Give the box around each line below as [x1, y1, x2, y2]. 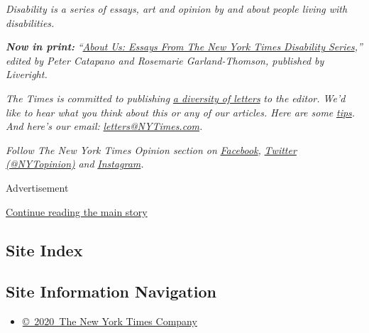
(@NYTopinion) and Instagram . [6, 156, 144, 171]
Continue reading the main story [6, 204, 148, 219]
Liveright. [6, 67, 48, 82]
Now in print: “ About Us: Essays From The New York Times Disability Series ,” [6, 39, 363, 54]
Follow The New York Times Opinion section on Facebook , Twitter [6, 142, 297, 157]
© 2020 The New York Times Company [22, 314, 197, 329]
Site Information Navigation [6, 280, 216, 302]
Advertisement [6, 180, 69, 195]
